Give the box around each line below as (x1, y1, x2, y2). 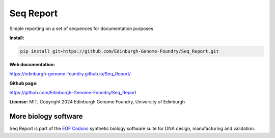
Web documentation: (9, 61, 56, 67)
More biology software (9, 112, 84, 121)
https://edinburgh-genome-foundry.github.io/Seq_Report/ (9, 71, 131, 77)
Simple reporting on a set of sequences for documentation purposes (9, 25, 154, 32)
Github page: (9, 80, 38, 86)
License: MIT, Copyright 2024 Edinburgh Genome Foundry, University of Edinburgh (9, 99, 185, 105)
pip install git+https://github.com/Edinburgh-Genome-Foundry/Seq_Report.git (20, 48, 219, 54)
